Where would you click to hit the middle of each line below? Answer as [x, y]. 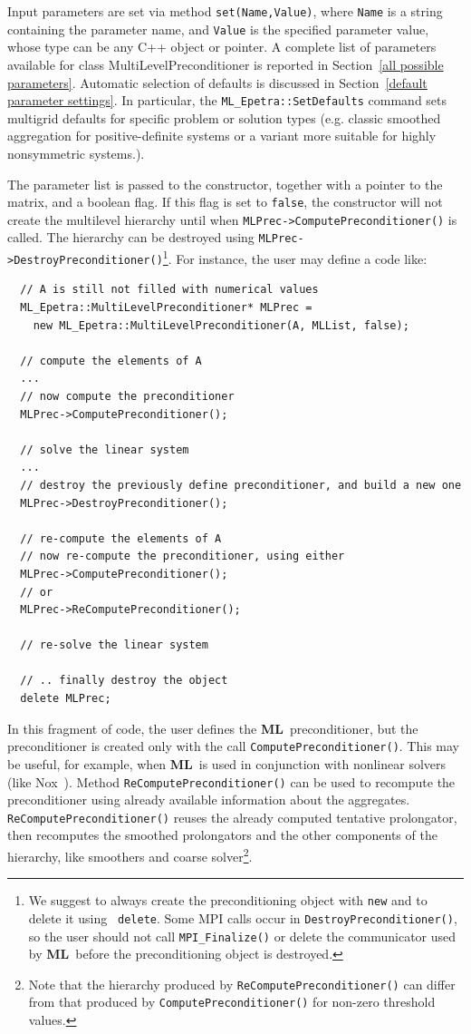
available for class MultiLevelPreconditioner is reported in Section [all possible [226, 64]
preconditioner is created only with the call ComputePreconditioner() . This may [233, 746]
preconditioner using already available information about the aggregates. [209, 800]
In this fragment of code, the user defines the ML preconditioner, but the [213, 728]
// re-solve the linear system [114, 645]
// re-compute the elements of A [121, 538]
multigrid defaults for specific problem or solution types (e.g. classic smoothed [224, 117]
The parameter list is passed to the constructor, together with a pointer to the [225, 184]
